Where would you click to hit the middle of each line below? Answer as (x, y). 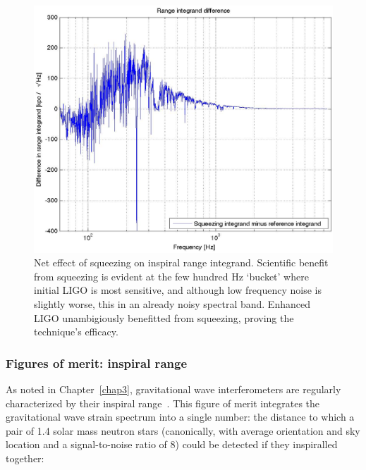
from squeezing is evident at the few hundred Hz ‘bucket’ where (171, 276)
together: (25, 458)
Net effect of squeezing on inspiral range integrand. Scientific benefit (181, 262)
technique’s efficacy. (76, 332)
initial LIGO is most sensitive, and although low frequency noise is (178, 290)
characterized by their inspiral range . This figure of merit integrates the (163, 403)
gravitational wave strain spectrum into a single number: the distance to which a (180, 417)
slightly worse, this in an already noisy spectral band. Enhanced (172, 304)
